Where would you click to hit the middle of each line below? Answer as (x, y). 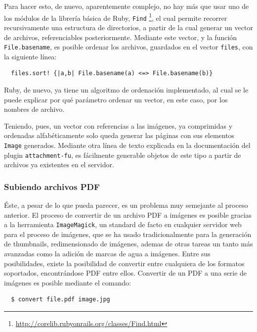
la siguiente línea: (30, 56)
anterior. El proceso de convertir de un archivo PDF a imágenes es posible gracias (128, 214)
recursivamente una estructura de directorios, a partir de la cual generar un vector (128, 27)
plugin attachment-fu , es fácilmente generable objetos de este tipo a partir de (123, 155)
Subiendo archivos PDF (52, 186)
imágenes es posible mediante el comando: (67, 282)
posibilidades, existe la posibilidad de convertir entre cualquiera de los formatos (124, 263)
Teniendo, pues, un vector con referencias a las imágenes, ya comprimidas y (118, 125)
